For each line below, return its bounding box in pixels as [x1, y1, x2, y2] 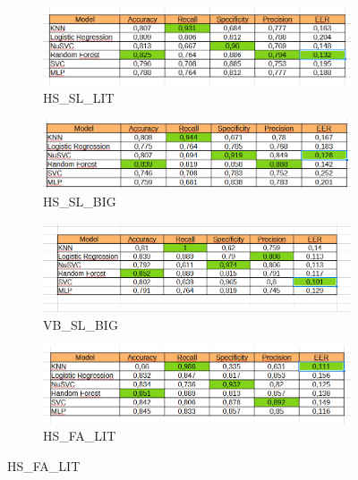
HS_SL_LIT [43, 88, 115, 106]
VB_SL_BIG [43, 315, 118, 333]
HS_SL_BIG [43, 192, 116, 211]
